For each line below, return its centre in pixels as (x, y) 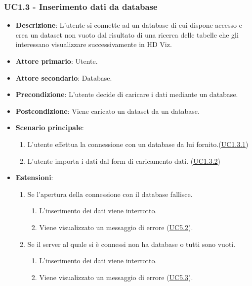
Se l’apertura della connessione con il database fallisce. (110, 194)
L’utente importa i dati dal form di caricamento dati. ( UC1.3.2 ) (124, 161)
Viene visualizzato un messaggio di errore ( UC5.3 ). (116, 277)
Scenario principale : (50, 127)
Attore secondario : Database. (64, 77)
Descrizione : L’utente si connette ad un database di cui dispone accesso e (129, 25)
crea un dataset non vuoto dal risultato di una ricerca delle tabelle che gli (127, 34)
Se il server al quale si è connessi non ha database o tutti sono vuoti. (131, 244)
